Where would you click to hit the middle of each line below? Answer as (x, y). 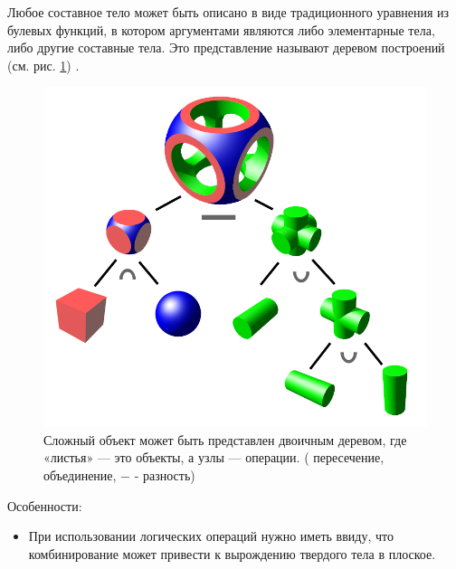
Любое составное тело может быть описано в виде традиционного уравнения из (228, 12)
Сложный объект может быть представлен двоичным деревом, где (225, 439)
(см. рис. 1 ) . (43, 65)
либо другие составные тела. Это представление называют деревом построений (226, 47)
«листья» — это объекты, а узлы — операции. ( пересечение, (214, 457)
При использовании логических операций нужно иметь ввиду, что (211, 536)
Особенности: (45, 505)
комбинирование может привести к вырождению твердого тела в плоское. (232, 553)
